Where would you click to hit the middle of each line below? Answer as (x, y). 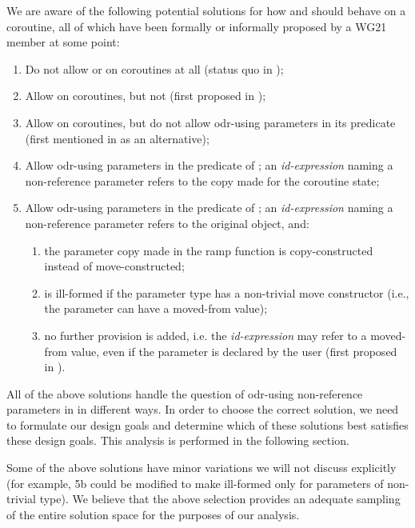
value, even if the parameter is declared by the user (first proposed (234, 351)
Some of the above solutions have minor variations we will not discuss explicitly (202, 468)
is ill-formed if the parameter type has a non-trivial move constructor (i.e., (227, 292)
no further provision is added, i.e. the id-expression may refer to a (206, 335)
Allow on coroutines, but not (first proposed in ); (146, 96)
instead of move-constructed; (114, 266)
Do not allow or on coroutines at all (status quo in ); (154, 68)
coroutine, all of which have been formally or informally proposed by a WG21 (197, 26)
